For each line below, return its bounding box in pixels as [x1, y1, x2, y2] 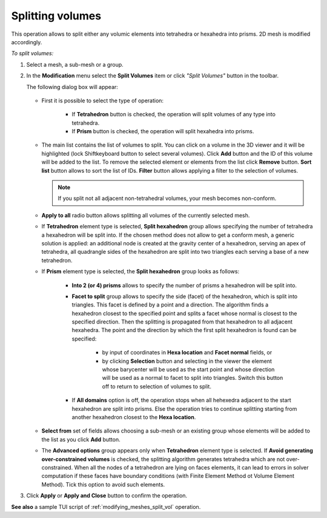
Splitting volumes [11, 9, 102, 22]
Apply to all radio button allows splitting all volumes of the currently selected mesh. [41, 211, 250, 219]
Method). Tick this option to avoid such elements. [41, 480, 165, 488]
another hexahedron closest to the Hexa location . [71, 414, 196, 420]
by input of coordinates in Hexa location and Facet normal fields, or [102, 349, 272, 356]
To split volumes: [11, 50, 54, 57]
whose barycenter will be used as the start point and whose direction [102, 366, 275, 373]
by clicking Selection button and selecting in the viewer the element [102, 357, 272, 365]
